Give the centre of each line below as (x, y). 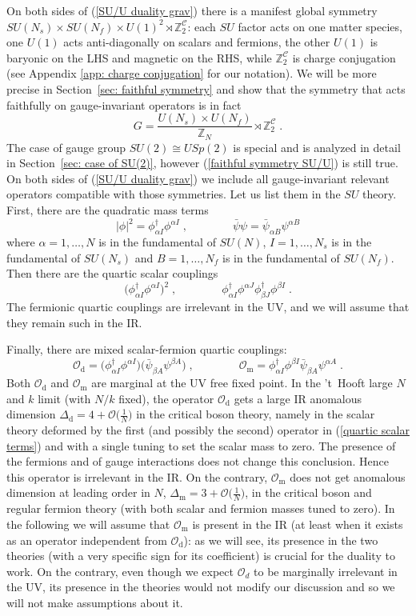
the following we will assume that (88, 524)
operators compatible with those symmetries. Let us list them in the (174, 194)
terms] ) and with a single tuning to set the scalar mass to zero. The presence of (201, 445)
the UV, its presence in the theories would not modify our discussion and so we (201, 587)
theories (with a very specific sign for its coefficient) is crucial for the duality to (201, 556)
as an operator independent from (87, 540)
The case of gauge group (66, 147)
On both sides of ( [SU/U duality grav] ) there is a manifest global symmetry (192, 10)
